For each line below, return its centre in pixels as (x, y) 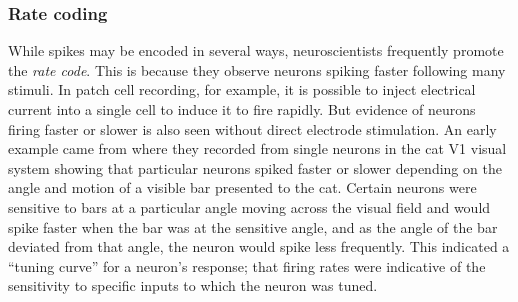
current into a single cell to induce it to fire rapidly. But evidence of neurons (242, 109)
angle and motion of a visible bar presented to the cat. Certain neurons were (242, 187)
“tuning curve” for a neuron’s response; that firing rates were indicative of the (247, 265)
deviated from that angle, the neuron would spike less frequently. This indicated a (259, 246)
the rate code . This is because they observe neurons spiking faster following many (257, 69)
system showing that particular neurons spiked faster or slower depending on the (255, 167)
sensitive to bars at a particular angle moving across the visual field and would (249, 206)
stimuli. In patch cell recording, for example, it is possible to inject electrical (242, 89)
